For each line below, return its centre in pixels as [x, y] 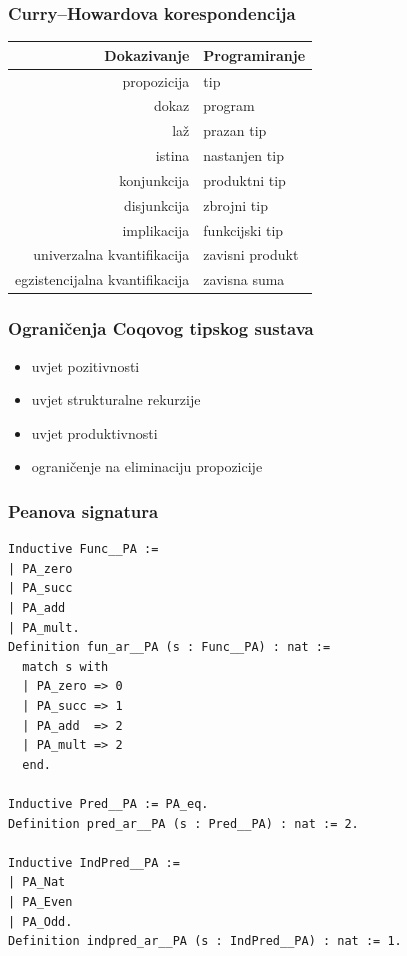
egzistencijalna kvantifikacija [102, 279]
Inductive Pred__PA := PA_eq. [108, 803]
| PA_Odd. [40, 921]
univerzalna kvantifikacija [111, 254]
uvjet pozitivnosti [85, 365]
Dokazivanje [147, 54]
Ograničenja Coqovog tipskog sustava [161, 328]
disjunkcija [156, 204]
